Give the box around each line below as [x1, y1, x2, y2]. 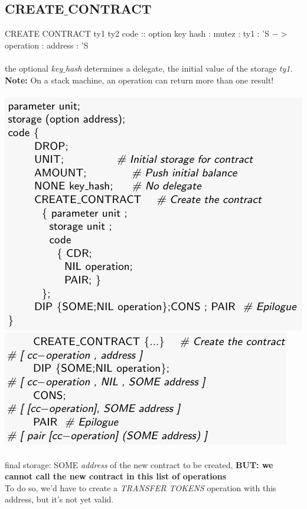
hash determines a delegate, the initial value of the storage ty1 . [65, 62, 293, 74]
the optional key [5, 62, 63, 74]
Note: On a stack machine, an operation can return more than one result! [5, 73, 274, 86]
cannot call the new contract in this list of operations [5, 470, 227, 482]
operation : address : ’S [5, 38, 89, 51]
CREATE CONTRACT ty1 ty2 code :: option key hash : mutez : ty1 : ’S [5, 27, 270, 40]
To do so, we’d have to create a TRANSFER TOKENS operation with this [5, 481, 276, 494]
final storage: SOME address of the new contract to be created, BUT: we [5, 458, 273, 471]
